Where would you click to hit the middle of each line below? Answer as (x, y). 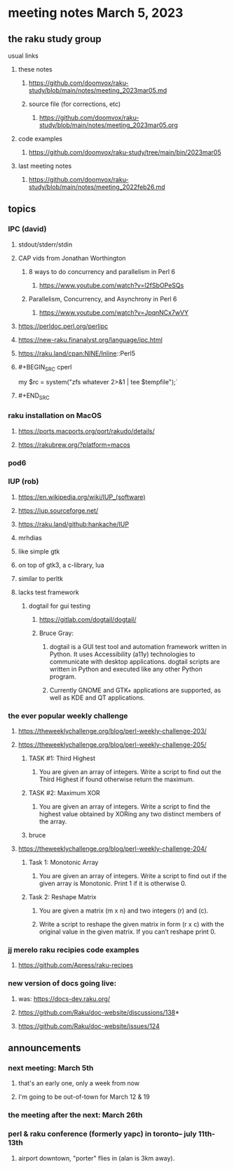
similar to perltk (41, 578)
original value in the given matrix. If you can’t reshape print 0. (128, 932)
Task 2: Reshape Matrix (62, 897)
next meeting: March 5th (51, 1068)
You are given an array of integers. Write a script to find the (125, 806)
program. (63, 677)
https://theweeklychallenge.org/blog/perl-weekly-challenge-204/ (112, 849)
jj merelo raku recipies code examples (74, 950)
